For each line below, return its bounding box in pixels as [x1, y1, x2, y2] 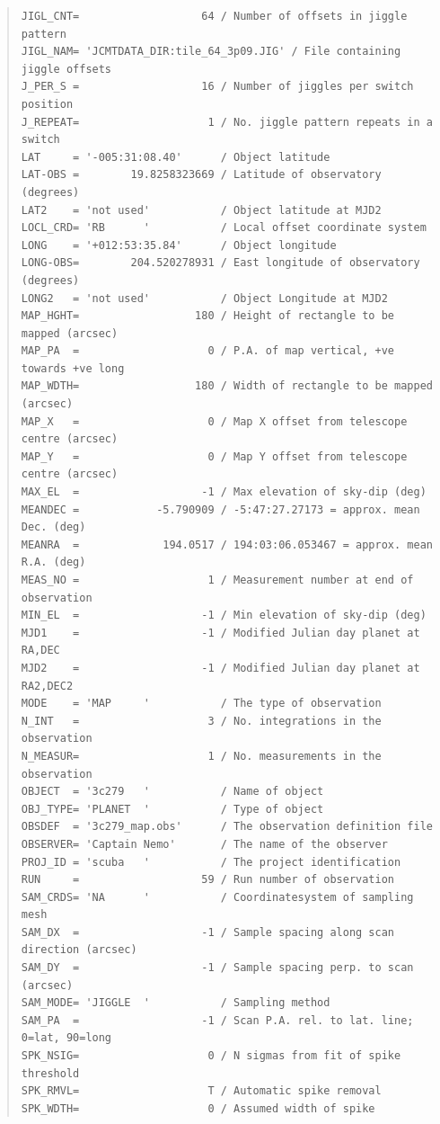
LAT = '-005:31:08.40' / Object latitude [21, 150, 330, 164]
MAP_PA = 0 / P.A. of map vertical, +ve [21, 344, 395, 358]
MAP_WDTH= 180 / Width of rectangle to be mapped [21, 379, 433, 393]
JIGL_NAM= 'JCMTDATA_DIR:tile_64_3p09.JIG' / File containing [21, 45, 401, 58]
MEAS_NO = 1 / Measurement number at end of [21, 574, 414, 586]
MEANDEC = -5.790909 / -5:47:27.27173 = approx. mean [21, 503, 420, 516]
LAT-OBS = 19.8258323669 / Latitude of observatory [21, 168, 382, 182]
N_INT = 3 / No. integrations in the [21, 714, 382, 727]
